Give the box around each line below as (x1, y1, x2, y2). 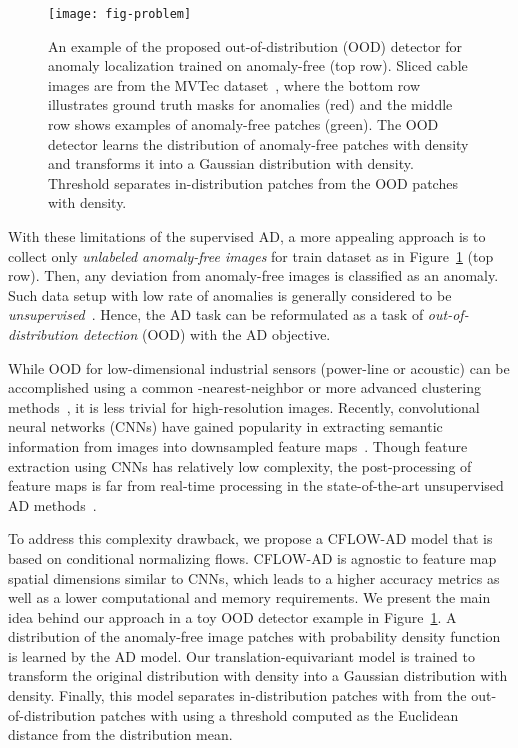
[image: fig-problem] (48, 7, 192, 21)
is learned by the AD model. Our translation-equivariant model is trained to (8, 645, 475, 666)
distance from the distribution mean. (8, 724, 233, 745)
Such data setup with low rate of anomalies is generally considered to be (8, 284, 452, 305)
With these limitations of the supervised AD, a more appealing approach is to (8, 226, 486, 246)
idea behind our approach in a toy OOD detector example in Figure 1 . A (8, 606, 457, 627)
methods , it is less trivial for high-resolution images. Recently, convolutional (8, 396, 480, 417)
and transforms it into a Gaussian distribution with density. (48, 153, 414, 174)
